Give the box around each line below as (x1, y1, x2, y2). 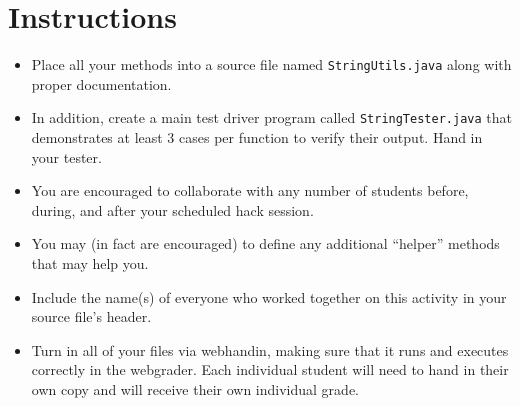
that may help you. (31, 253, 149, 273)
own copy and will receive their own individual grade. (31, 378, 359, 399)
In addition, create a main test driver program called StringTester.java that (31, 107, 512, 128)
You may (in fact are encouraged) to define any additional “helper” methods (31, 233, 500, 254)
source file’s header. (31, 306, 152, 327)
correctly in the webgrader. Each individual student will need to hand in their (31, 359, 509, 380)
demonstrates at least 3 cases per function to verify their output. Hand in (31, 127, 483, 148)
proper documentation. (31, 73, 172, 94)
